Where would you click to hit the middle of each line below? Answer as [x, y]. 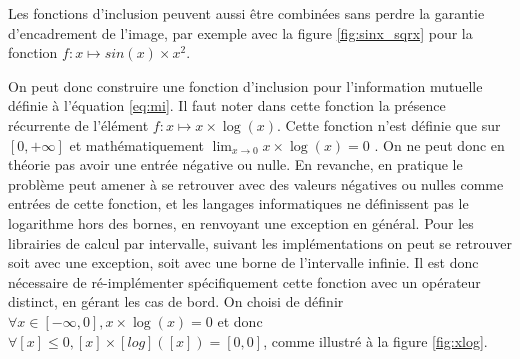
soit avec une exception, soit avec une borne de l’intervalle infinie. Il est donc [243, 262]
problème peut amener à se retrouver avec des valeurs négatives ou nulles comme [256, 183]
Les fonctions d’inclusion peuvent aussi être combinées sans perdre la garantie [246, 13]
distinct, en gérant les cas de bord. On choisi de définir [176, 301]
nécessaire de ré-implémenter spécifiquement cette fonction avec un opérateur [244, 281]
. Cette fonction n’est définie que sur [389, 124]
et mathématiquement [136, 144]
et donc [240, 320]
